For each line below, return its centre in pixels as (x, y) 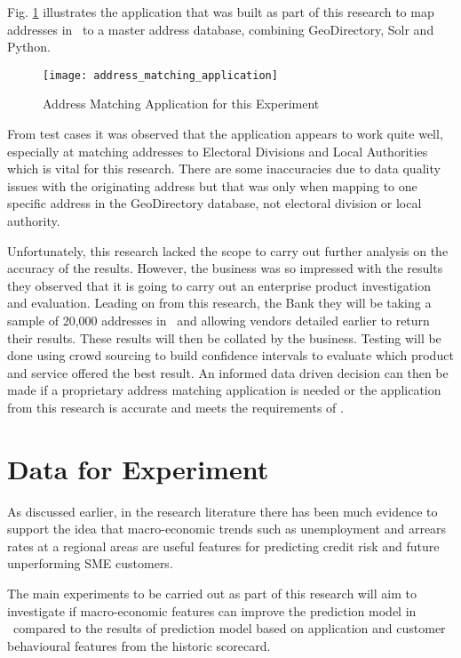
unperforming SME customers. (90, 563)
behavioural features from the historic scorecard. (139, 645)
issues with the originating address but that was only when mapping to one (212, 185)
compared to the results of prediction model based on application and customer (229, 628)
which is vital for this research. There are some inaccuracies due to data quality (224, 169)
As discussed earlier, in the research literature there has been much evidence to (223, 511)
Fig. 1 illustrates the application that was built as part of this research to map (221, 12)
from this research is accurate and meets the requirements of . (175, 407)
